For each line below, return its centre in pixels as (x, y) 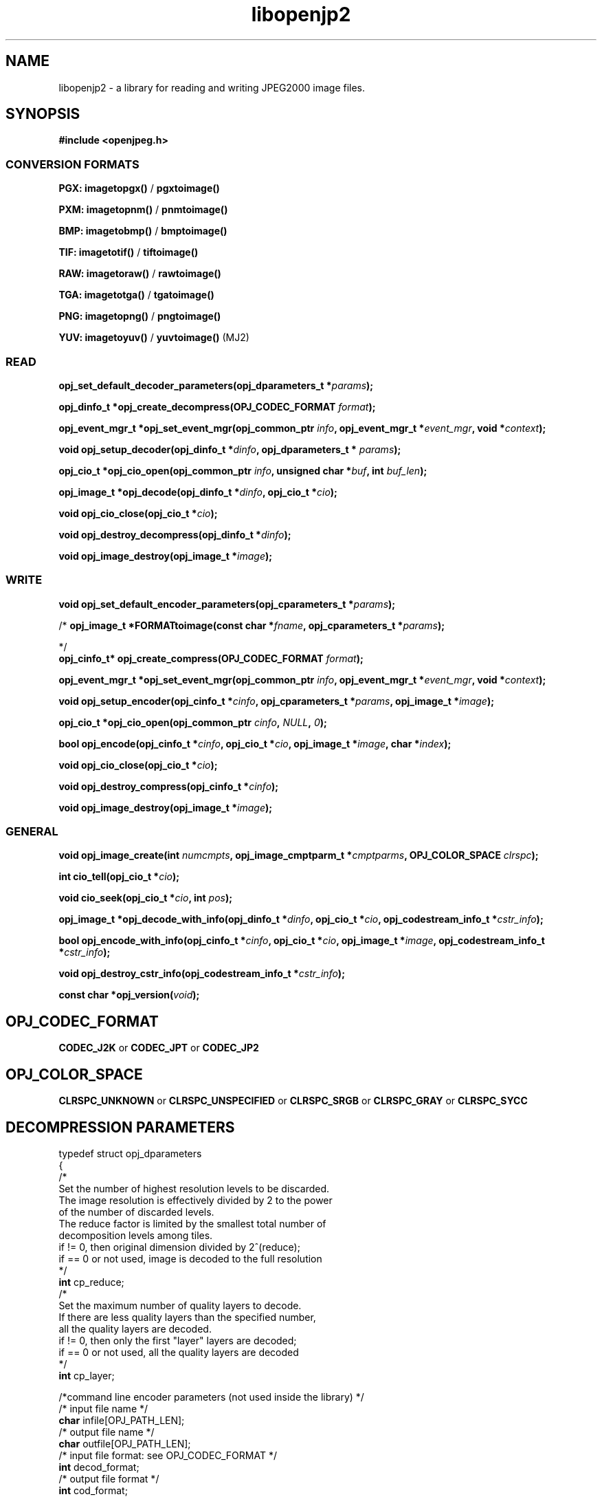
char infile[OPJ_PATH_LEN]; (122, 1420)
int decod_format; (99, 1467)
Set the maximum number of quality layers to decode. (180, 1305)
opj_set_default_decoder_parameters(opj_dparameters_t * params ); (216, 385)
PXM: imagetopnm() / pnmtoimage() (143, 210)
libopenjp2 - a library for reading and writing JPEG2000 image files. (212, 87)
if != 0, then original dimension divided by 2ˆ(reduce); (179, 1247)
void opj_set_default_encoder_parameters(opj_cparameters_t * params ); (227, 604)
